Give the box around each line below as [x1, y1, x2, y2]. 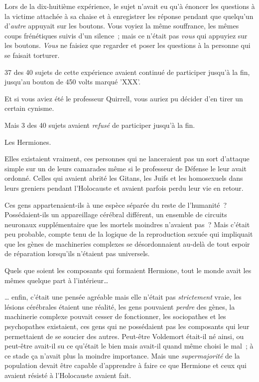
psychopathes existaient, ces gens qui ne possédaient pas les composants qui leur [4, 321, 250, 332]
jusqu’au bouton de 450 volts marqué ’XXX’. [4, 76, 141, 87]
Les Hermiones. [4, 136, 51, 147]
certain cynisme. [4, 103, 54, 113]
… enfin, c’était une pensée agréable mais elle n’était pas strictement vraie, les [4, 292, 242, 302]
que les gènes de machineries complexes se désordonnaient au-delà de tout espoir [4, 238, 250, 249]
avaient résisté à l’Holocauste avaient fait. [4, 370, 131, 380]
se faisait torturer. [4, 49, 60, 60]
